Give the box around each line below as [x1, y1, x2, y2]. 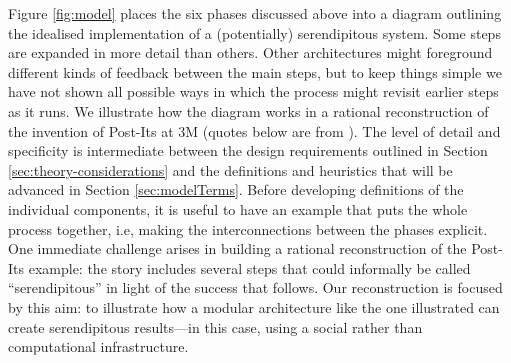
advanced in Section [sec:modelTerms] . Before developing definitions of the [8, 179, 464, 200]
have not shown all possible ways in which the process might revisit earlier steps [8, 81, 499, 102]
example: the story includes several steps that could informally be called [28, 257, 471, 278]
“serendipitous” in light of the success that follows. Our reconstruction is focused [8, 277, 503, 298]
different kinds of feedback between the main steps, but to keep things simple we [8, 61, 502, 82]
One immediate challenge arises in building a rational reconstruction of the [8, 238, 467, 259]
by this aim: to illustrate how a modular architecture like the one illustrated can [8, 296, 500, 317]
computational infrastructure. [8, 336, 189, 357]
